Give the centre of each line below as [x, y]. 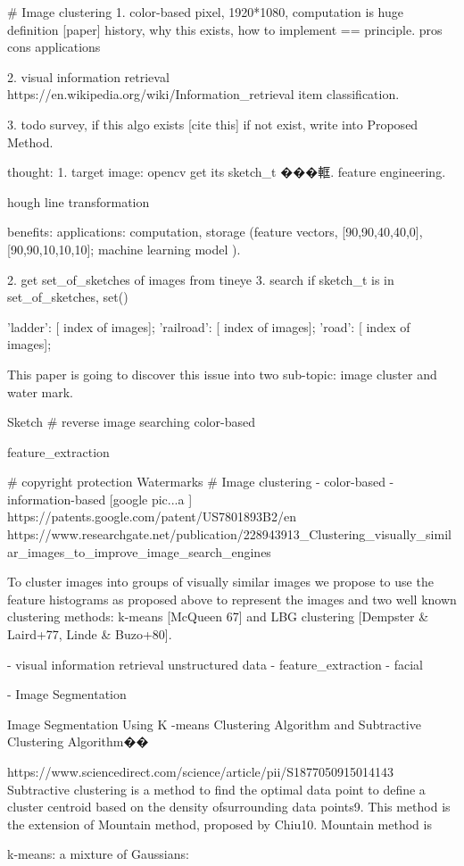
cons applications [54, 47]
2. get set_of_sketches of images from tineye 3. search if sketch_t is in [201, 279]
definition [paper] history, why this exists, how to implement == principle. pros [225, 29]
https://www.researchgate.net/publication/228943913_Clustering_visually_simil [229, 534]
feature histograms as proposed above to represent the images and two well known [232, 599]
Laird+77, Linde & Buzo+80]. [90, 634]
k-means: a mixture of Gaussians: [98, 854]
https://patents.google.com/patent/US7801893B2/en [152, 516]
